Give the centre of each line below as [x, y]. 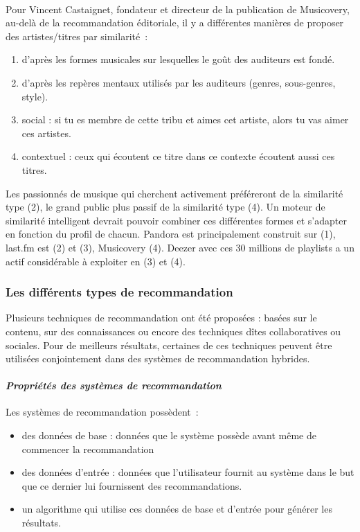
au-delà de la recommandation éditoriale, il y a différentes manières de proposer [175, 23]
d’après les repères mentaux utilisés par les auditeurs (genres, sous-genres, [179, 82]
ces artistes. [46, 133]
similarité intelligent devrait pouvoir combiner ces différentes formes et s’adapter [176, 220]
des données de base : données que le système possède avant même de [169, 435]
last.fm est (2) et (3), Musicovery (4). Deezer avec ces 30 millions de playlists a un [180, 247]
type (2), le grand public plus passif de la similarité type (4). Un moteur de [165, 207]
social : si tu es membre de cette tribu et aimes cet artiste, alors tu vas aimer [185, 119]
